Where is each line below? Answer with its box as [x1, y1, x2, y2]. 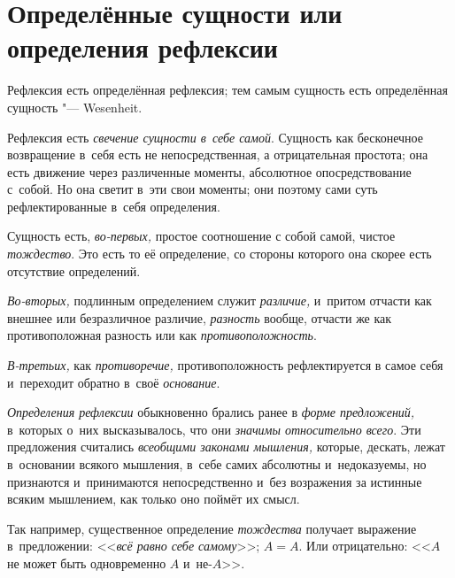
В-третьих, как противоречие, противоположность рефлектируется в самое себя [7, 356, 443, 374]
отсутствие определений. [7, 261, 141, 280]
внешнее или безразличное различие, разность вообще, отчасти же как [7, 308, 392, 327]
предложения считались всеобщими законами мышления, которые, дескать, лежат [7, 437, 445, 456]
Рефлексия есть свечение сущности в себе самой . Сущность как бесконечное [7, 127, 423, 146]
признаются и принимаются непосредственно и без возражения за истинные [7, 472, 422, 490]
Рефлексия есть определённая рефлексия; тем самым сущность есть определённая [7, 81, 448, 99]
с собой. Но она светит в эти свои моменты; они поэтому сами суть [7, 180, 378, 198]
